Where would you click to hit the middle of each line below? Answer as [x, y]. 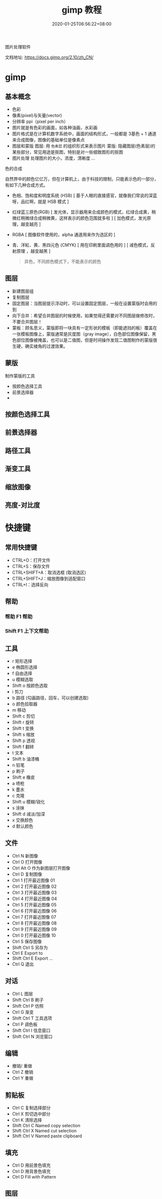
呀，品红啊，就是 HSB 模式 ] [40, 202]
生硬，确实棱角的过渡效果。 [40, 346]
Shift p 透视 [24, 740]
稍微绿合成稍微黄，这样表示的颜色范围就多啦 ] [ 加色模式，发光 [84, 218]
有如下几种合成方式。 [26, 185]
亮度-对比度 [23, 505]
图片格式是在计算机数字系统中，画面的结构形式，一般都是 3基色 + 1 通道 [84, 134]
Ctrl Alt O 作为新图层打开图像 [41, 868]
